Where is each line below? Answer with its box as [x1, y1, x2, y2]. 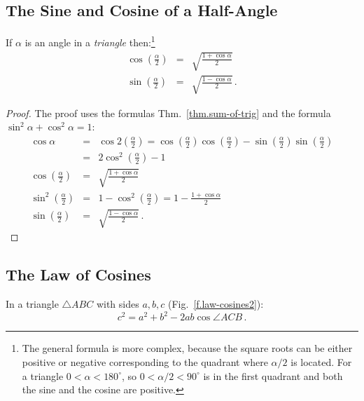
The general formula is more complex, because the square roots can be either [22, 341, 353, 355]
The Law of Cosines [6, 264, 151, 285]
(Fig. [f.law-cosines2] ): [168, 297, 264, 311]
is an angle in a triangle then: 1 [24, 33, 155, 49]
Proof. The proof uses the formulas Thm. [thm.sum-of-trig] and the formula [6, 105, 331, 120]
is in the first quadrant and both [203, 368, 343, 383]
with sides [96, 297, 139, 311]
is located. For [290, 354, 352, 369]
